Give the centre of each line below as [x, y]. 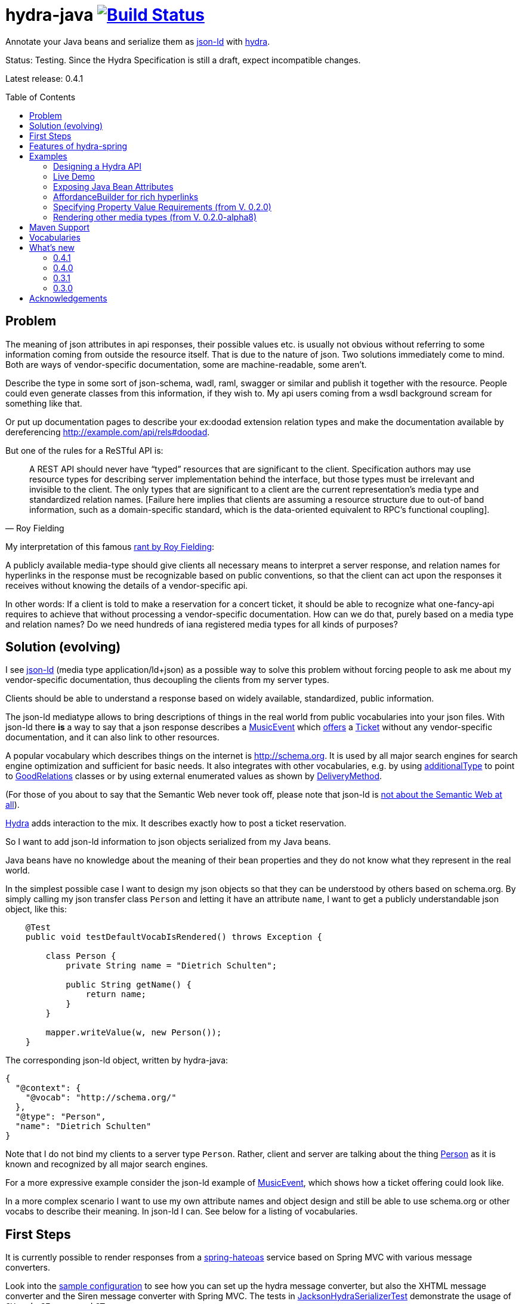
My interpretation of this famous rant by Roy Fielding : [110, 546]
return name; [116, 994]
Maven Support [60, 227]
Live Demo [74, 176]
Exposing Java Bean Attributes [113, 186]
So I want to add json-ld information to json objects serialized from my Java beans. [168, 842]
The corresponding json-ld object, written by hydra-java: [117, 1060]
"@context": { [48, 1088]
